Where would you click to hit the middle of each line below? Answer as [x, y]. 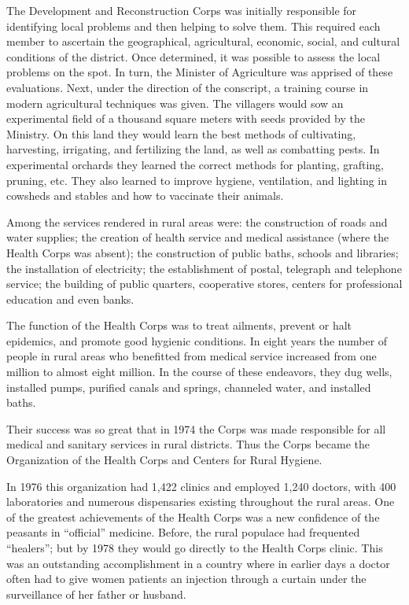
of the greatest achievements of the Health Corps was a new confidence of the [193, 516]
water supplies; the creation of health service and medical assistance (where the [198, 237]
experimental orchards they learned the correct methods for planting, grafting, [195, 164]
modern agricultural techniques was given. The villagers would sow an [175, 103]
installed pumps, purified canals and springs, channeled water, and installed [189, 387]
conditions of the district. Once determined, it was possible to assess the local [193, 56]
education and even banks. [70, 299]
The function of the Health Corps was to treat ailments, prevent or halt [179, 325]
